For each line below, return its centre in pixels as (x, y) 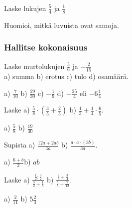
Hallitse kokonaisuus (46, 47)
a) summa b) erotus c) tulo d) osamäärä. (66, 76)
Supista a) (20, 145)
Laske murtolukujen (34, 66)
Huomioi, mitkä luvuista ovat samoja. (62, 25)
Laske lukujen (25, 8)
